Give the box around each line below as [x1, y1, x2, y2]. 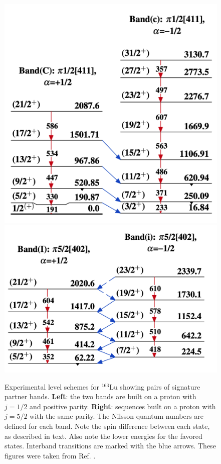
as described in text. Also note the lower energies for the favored [5, 430, 202, 441]
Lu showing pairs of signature [109, 381, 200, 392]
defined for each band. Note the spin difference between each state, [5, 421, 210, 431]
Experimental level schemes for [5, 381, 100, 392]
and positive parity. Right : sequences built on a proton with [30, 401, 216, 411]
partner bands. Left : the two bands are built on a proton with [5, 391, 196, 402]
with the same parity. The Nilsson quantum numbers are [30, 411, 204, 421]
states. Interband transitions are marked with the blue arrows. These [5, 440, 216, 451]
